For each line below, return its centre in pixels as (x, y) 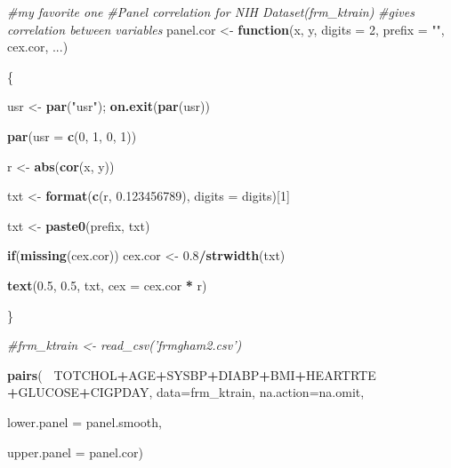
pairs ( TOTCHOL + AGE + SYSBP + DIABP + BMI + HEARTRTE (192, 374)
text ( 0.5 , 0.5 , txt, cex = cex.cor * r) (107, 285)
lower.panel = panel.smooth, (85, 421)
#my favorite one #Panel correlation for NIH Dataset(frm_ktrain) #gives (211, 12)
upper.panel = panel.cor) (75, 452)
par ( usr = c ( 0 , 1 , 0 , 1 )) (72, 135)
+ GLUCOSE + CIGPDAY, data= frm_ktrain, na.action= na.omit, (186, 392)
